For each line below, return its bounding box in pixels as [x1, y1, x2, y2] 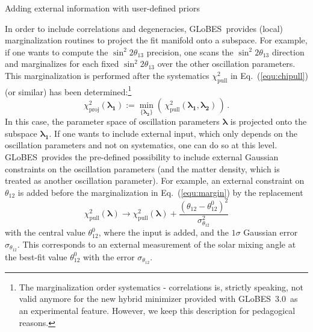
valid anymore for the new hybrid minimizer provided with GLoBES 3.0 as [19, 292, 298, 305]
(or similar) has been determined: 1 [5, 83, 132, 98]
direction [271, 45, 305, 58]
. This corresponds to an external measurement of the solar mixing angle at [17, 238, 296, 250]
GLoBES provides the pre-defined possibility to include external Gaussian [5, 151, 279, 163]
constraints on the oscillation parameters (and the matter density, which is [5, 162, 280, 175]
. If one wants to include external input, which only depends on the [49, 127, 298, 139]
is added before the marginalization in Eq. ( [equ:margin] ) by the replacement [17, 186, 303, 198]
